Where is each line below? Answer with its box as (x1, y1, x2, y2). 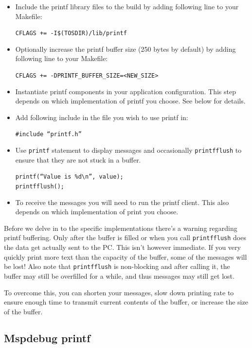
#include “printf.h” (15, 131, 82, 138)
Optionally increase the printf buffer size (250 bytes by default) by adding (15, 43, 236, 54)
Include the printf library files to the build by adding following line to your (15, 1, 239, 11)
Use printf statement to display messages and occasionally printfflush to (15, 145, 242, 155)
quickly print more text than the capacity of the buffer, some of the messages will (4, 251, 247, 262)
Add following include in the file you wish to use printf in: (15, 112, 188, 122)
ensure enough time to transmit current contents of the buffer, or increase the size (4, 297, 248, 307)
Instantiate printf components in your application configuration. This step (15, 86, 236, 96)
